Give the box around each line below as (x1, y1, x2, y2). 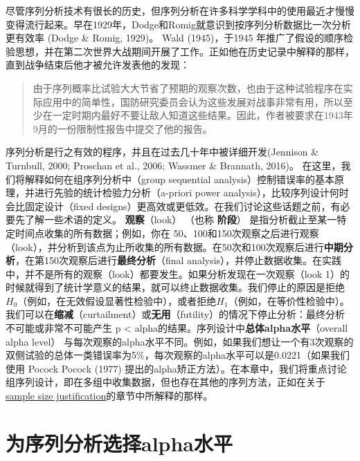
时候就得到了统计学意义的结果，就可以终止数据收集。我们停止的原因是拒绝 (6, 280, 345, 294)
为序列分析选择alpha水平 (6, 429, 233, 457)
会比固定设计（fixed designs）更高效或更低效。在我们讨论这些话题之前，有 (6, 198, 341, 213)
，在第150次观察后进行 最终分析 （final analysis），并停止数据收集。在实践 (15, 253, 342, 267)
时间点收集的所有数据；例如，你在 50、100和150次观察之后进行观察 (15, 225, 319, 240)
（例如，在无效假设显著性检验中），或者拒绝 (17, 293, 217, 308)
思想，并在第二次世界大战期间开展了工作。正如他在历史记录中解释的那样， (15, 44, 354, 58)
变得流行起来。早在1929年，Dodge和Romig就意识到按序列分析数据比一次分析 (6, 17, 351, 31)
